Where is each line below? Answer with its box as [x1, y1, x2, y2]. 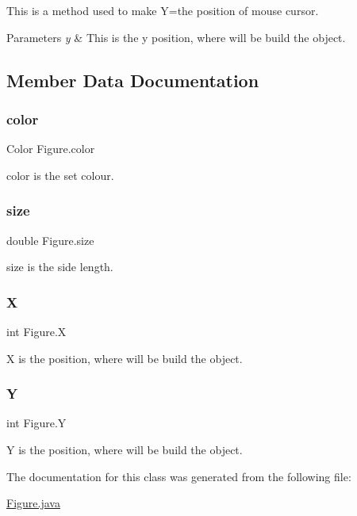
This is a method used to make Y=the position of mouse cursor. [6, 2, 319, 18]
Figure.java [6, 495, 60, 511]
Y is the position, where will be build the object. [6, 441, 243, 457]
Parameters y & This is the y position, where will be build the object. [6, 29, 346, 45]
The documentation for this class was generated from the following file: [6, 468, 351, 484]
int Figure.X [6, 323, 67, 339]
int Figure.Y [6, 415, 67, 431]
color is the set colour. [6, 166, 114, 183]
